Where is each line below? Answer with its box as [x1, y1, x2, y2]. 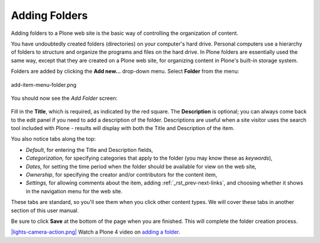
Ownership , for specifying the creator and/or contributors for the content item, [25, 171, 217, 179]
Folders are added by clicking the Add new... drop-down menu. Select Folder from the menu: [11, 68, 239, 75]
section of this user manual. [11, 207, 79, 214]
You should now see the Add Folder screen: [11, 95, 118, 102]
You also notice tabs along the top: [11, 135, 96, 142]
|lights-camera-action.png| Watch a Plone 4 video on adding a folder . [11, 228, 181, 236]
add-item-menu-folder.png [11, 81, 77, 88]
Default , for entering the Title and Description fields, [25, 146, 153, 153]
